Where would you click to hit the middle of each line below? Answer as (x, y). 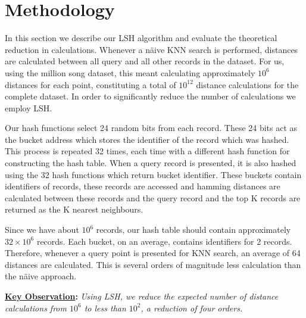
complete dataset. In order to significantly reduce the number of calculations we (150, 96)
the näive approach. (41, 276)
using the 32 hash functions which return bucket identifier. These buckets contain (153, 174)
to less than (105, 308)
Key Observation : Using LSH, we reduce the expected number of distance (142, 296)
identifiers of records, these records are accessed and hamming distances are (143, 186)
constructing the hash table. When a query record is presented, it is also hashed (151, 163)
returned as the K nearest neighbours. (74, 209)
